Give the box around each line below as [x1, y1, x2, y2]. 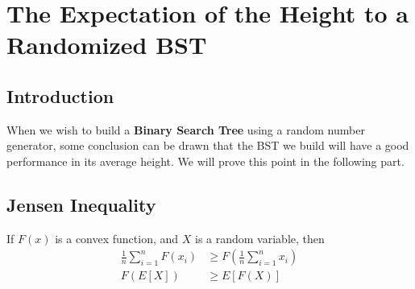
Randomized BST [6, 28, 207, 61]
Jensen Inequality [6, 192, 156, 217]
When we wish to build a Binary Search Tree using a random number [6, 121, 365, 138]
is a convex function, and [55, 229, 179, 246]
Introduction [6, 83, 114, 108]
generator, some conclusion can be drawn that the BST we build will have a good [6, 137, 409, 154]
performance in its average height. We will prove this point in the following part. [6, 152, 405, 169]
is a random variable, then [195, 229, 325, 246]
